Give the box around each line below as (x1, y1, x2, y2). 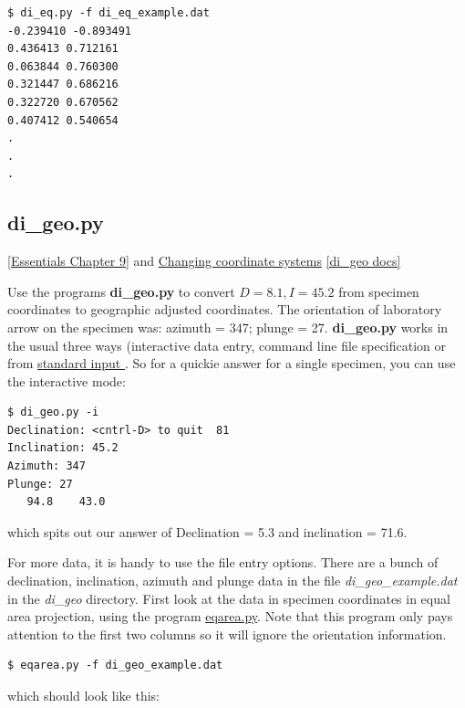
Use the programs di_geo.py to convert (7, 281, 235, 301)
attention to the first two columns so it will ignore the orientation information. (7, 624, 447, 643)
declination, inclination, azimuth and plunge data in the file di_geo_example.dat (7, 571, 458, 590)
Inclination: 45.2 (7, 441, 119, 455)
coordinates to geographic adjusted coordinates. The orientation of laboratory (7, 300, 442, 319)
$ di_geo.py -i (7, 406, 99, 419)
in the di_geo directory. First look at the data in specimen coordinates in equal (7, 588, 450, 608)
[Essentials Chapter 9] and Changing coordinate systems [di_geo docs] (7, 251, 401, 270)
